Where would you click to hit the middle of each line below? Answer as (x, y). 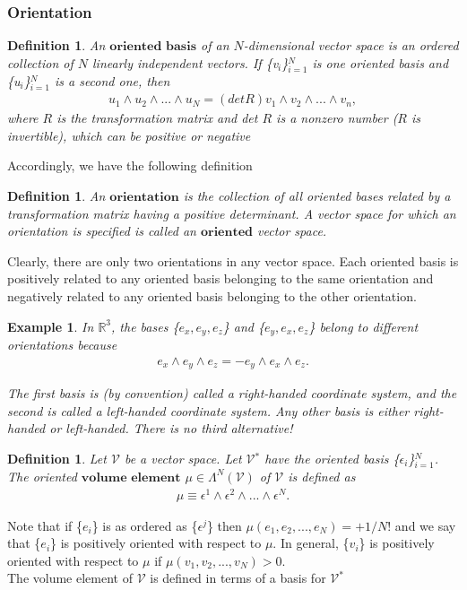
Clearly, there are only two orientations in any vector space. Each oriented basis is (233, 260)
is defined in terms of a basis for (238, 578)
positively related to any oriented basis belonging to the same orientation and (221, 278)
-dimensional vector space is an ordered (351, 45)
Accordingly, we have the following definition (130, 165)
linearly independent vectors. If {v (186, 62)
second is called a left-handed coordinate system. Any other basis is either (208, 410)
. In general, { (311, 543)
